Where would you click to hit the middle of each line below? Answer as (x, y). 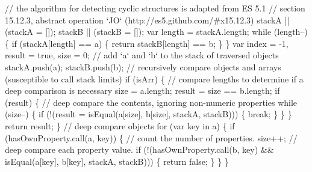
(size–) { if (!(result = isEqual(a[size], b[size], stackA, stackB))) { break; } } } (148, 114)
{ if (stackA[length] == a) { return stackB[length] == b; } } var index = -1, (147, 43)
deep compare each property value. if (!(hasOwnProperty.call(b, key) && (139, 149)
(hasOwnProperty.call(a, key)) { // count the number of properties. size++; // (151, 137)
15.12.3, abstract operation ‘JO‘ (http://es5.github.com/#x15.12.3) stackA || (147, 20)
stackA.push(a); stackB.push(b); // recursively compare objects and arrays (143, 66)
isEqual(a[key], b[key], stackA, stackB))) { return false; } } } (117, 161)
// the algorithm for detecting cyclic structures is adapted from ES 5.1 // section (155, 8)
